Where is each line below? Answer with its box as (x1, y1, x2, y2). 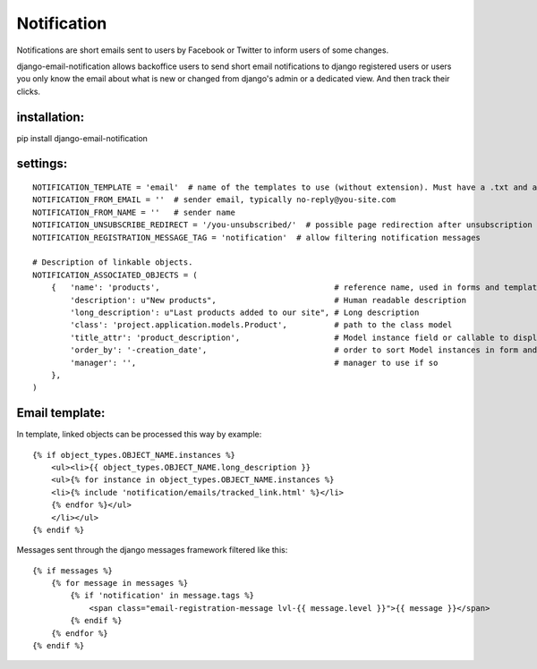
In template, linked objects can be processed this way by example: (16, 429, 262, 440)
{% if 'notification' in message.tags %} (70, 590, 255, 601)
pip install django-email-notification (16, 132, 148, 143)
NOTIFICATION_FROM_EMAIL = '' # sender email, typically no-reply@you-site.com (32, 195, 396, 205)
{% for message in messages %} (50, 578, 189, 589)
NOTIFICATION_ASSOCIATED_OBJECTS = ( (32, 269, 199, 280)
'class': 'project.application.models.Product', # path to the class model (70, 320, 453, 330)
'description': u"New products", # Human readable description (70, 295, 467, 305)
